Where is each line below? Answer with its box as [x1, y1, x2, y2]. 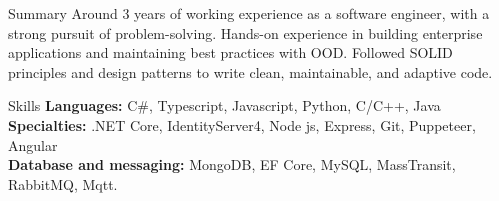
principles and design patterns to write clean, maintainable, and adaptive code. [8, 61, 493, 82]
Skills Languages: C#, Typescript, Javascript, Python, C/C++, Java [8, 95, 441, 116]
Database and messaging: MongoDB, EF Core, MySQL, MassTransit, [8, 154, 456, 175]
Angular [8, 134, 58, 155]
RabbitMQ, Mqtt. [8, 173, 118, 194]
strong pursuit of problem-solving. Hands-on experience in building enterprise [8, 22, 483, 43]
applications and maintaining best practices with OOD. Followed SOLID [8, 42, 453, 63]
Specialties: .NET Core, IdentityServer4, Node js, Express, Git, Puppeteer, [8, 114, 476, 135]
